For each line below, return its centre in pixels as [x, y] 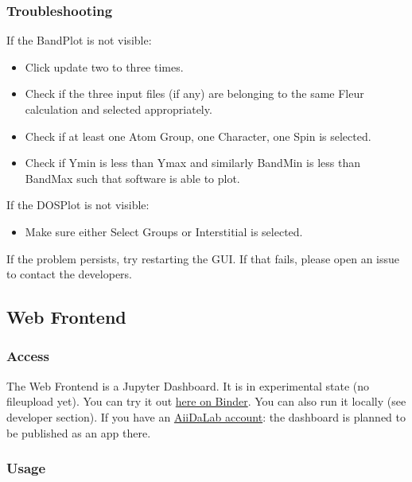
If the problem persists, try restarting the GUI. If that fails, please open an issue [203, 258]
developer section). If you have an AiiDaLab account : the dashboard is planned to [206, 416]
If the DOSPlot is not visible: [78, 205]
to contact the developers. [69, 274]
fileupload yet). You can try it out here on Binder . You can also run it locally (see [206, 401]
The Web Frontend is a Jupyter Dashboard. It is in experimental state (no [188, 385]
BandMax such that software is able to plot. [132, 178]
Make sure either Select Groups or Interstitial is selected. [164, 231]
